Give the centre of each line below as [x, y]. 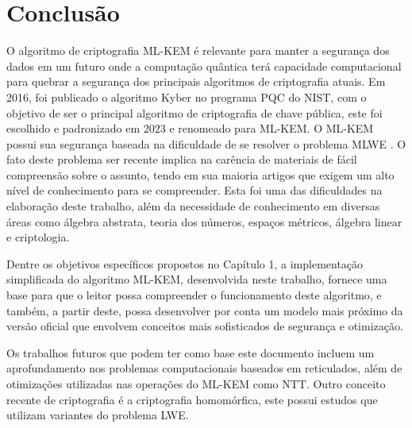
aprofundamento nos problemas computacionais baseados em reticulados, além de [204, 368]
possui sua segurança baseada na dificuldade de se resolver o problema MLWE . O [206, 143]
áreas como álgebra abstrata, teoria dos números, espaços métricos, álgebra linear [204, 221]
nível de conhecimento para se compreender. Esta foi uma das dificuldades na [194, 190]
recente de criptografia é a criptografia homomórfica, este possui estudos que [192, 399]
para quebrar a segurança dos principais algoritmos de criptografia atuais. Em [196, 81]
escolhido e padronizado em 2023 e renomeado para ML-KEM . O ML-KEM [190, 128]
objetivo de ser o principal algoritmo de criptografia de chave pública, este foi [194, 112]
